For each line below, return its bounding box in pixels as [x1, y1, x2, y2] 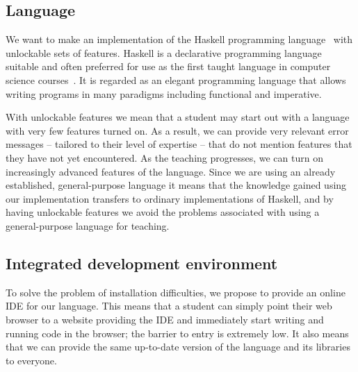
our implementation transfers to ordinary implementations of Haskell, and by [6, 191, 334, 205]
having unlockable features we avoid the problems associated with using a [6, 205, 320, 219]
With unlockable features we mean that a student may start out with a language [6, 110, 350, 124]
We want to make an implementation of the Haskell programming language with [6, 32, 353, 46]
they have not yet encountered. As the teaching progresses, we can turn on [6, 150, 323, 164]
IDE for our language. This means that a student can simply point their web [6, 298, 332, 313]
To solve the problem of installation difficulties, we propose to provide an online [6, 285, 345, 299]
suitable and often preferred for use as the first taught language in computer [6, 59, 331, 74]
